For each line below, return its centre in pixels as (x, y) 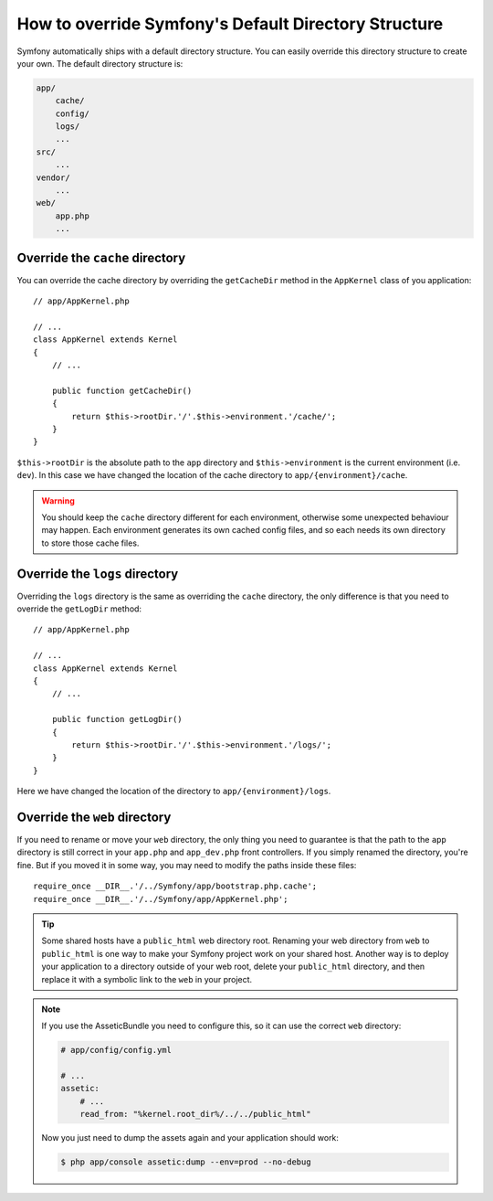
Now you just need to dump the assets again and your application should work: (190, 1138)
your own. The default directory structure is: (100, 63)
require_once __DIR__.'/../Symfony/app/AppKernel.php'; (161, 899)
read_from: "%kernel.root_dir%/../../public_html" (195, 1114)
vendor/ (53, 177)
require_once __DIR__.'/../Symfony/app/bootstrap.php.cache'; (175, 886)
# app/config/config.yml (116, 1050)
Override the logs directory (98, 574)
